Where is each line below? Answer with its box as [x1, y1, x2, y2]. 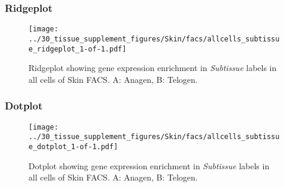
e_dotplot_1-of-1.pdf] [29, 142, 118, 151]
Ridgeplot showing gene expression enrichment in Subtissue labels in [29, 62, 277, 74]
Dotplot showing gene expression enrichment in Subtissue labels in [29, 159, 270, 172]
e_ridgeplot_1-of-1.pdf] [29, 44, 127, 53]
